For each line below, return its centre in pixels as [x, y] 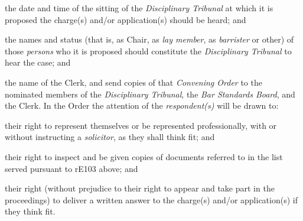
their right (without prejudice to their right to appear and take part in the [140, 188]
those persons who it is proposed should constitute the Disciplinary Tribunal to [148, 51]
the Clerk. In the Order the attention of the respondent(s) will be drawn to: [142, 105]
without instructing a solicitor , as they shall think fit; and [110, 137]
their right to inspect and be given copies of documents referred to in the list [144, 156]
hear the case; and [38, 62]
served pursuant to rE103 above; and [71, 168]
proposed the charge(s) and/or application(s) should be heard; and [126, 19]
